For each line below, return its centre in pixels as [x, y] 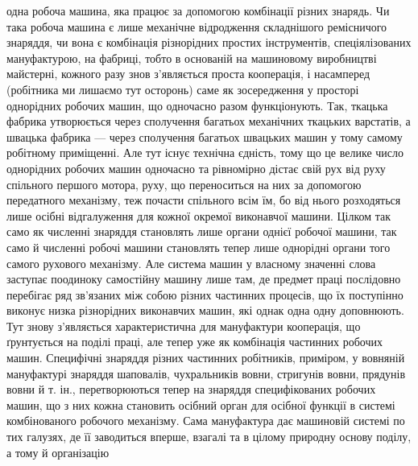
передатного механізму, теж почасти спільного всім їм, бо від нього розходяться [204, 200]
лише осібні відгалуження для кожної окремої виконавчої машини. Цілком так [199, 215]
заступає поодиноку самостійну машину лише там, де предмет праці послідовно [204, 279]
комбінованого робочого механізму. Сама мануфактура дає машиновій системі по [206, 421]
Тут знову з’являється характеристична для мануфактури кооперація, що [184, 326]
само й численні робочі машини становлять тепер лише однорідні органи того [199, 247]
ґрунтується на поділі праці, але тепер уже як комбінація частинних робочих [195, 342]
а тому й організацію [58, 452]
